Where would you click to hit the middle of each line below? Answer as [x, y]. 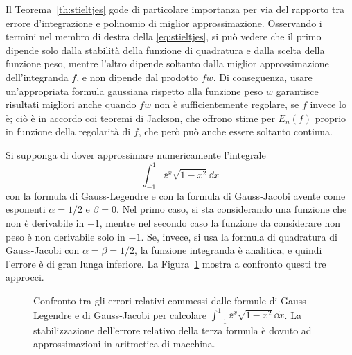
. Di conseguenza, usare [263, 77]
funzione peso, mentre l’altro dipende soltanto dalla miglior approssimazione [167, 63]
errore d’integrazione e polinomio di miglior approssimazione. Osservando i [164, 23]
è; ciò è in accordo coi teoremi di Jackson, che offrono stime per [140, 118]
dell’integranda [37, 77]
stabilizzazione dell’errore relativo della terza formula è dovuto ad [173, 330]
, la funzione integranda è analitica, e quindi [228, 250]
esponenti [26, 209]
